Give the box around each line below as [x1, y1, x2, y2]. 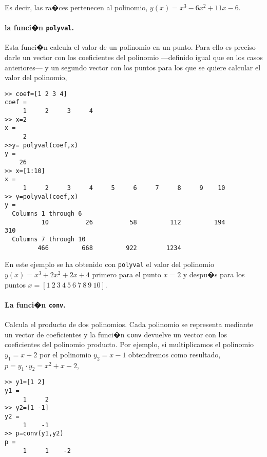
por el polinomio [40, 349, 91, 359]
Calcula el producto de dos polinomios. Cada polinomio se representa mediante [5, 319, 253, 329]
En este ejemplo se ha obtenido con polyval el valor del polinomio [5, 259, 214, 270]
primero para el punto [92, 269, 161, 279]
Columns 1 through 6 [12, 210, 82, 218]
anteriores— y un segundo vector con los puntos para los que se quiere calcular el [5, 62, 261, 72]
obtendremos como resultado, [128, 349, 221, 359]
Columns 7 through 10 [12, 235, 86, 243]
